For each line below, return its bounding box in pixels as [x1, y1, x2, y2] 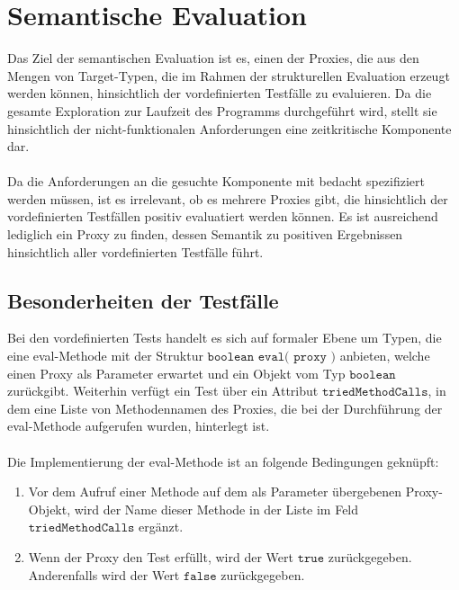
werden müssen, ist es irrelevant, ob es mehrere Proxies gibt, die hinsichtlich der [7, 189, 448, 208]
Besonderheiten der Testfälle [7, 286, 279, 314]
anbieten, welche [339, 346, 430, 365]
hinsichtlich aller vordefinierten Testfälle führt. [7, 242, 264, 261]
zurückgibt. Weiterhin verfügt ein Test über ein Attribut [7, 381, 319, 400]
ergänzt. [139, 517, 184, 536]
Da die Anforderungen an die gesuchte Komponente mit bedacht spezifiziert [7, 172, 426, 191]
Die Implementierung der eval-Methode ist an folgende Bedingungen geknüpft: [7, 451, 439, 470]
